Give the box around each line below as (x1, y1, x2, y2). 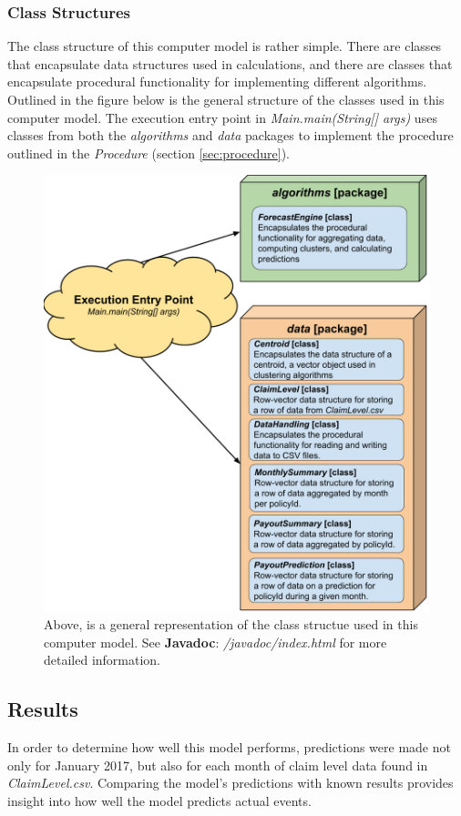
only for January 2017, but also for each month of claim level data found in (7, 755, 428, 774)
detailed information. (44, 650, 161, 669)
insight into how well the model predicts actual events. (7, 790, 312, 810)
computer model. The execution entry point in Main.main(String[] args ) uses (7, 107, 437, 127)
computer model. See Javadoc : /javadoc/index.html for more (44, 632, 387, 651)
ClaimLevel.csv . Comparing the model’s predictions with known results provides (7, 773, 454, 792)
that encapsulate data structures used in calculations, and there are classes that (7, 54, 453, 73)
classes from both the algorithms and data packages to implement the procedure (7, 126, 454, 145)
